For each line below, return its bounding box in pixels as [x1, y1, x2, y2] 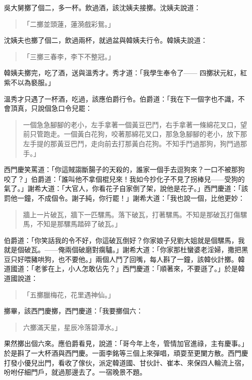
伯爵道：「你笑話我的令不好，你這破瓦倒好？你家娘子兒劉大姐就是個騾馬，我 [4, 235, 245, 245]
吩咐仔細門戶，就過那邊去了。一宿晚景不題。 [4, 367, 146, 377]
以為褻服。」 [17, 77, 55, 87]
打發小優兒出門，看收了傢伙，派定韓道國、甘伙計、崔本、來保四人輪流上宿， [4, 357, 248, 367]
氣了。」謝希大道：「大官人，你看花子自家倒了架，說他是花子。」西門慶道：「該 [4, 183, 248, 193]
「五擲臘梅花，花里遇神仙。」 [23, 289, 115, 299]
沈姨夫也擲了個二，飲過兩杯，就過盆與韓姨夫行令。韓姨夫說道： [4, 35, 207, 45]
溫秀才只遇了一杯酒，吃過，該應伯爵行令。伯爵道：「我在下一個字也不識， [4, 93, 238, 104]
